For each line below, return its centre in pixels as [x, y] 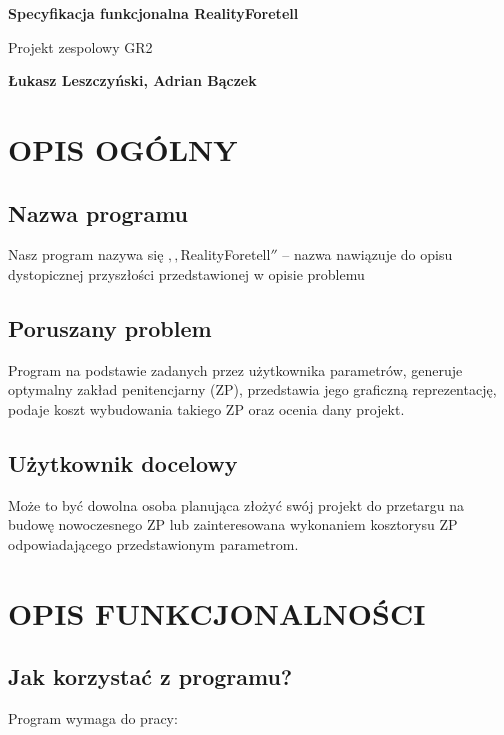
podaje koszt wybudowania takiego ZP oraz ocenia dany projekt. [206, 408]
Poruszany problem [110, 327]
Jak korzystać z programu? [150, 676]
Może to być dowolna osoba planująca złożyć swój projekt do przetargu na [236, 504]
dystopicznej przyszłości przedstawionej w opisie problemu [186, 273]
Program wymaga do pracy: [93, 718]
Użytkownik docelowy [123, 462]
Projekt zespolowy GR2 [80, 46]
